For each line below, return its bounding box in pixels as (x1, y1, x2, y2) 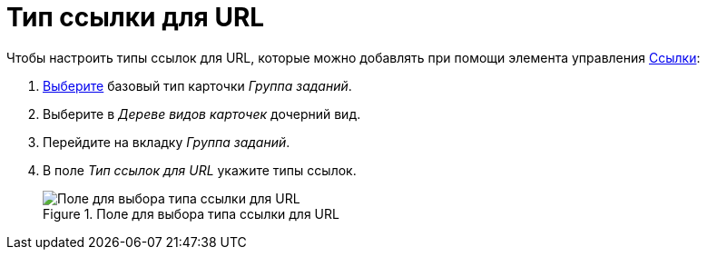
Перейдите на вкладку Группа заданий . (43, 133, 290, 150)
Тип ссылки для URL (6, 2, 265, 33)
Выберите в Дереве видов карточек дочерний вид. (43, 105, 361, 122)
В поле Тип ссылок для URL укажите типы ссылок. (43, 162, 357, 178)
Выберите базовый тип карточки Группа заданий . (43, 77, 352, 94)
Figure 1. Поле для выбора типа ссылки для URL (43, 205, 339, 222)
